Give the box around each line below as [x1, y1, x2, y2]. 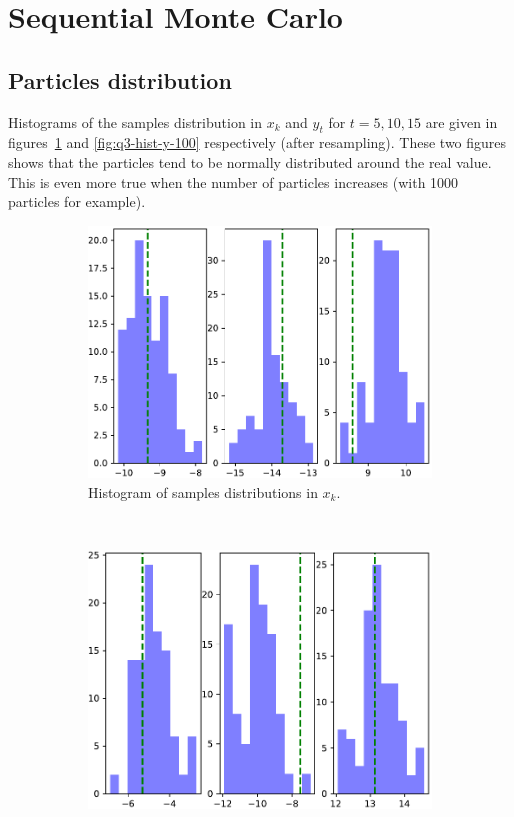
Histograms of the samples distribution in [8, 111, 263, 132]
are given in [425, 111, 498, 132]
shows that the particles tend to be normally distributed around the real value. [8, 151, 492, 172]
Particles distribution [8, 64, 232, 95]
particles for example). [8, 191, 146, 212]
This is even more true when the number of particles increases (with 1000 [8, 171, 459, 192]
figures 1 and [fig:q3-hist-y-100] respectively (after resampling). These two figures [8, 132, 507, 153]
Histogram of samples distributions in [88, 481, 318, 502]
